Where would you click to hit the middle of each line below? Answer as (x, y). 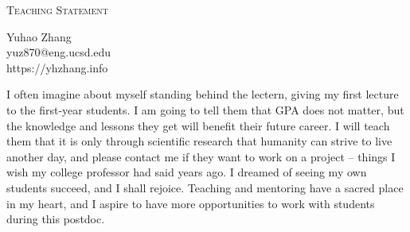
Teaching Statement (58, 10)
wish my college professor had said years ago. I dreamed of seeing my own (187, 172)
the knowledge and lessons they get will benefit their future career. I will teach (198, 125)
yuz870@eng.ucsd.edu (59, 52)
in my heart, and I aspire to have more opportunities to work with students (191, 203)
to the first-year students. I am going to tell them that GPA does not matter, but (205, 109)
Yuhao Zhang (39, 36)
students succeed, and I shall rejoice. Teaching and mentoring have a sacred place (205, 187)
